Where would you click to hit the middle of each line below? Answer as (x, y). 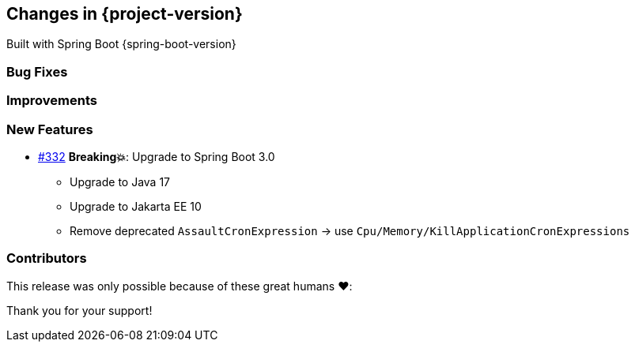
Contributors (47, 258)
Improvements (52, 101)
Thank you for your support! (79, 310)
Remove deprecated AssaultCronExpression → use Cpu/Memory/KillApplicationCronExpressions (350, 230)
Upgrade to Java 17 (120, 181)
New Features (50, 129)
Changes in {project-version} (125, 14)
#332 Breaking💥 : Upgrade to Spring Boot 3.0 (157, 156)
